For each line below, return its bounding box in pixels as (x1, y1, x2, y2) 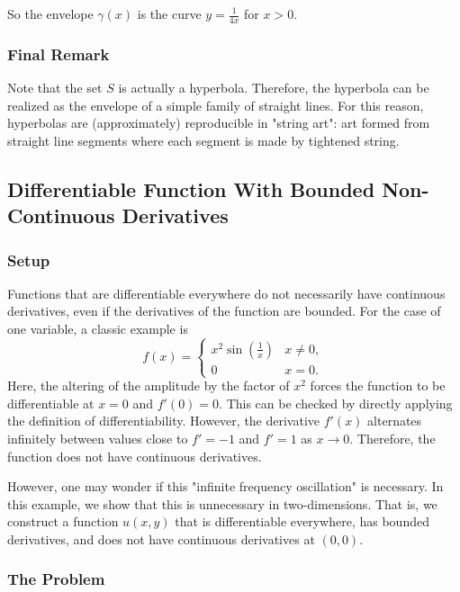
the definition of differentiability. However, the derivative (7, 411, 320, 430)
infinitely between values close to (7, 428, 188, 447)
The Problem (7, 568, 105, 590)
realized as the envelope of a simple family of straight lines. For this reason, (7, 95, 424, 114)
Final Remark (7, 42, 110, 65)
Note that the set (7, 78, 103, 97)
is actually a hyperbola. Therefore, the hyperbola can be (118, 78, 429, 97)
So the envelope (7, 4, 94, 22)
